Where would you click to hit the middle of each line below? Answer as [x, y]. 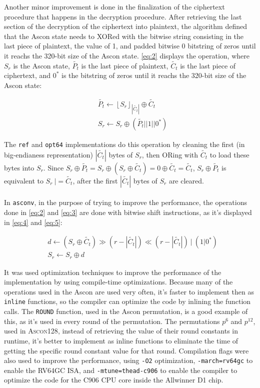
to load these [229, 154]
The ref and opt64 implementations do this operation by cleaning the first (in [124, 144]
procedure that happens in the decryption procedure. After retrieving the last [123, 16]
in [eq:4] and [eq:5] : [33, 222]
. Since [53, 167]
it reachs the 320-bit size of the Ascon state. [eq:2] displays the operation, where [127, 55]
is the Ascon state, [41, 65]
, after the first [95, 180]
